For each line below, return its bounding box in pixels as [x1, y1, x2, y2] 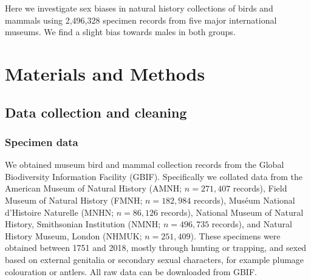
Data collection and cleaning [5, 102, 187, 121]
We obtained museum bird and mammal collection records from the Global [5, 158, 284, 171]
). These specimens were [190, 229, 281, 242]
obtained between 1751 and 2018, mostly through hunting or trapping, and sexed [5, 241, 307, 254]
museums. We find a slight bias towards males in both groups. [5, 25, 236, 38]
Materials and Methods [5, 61, 205, 85]
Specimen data [5, 134, 78, 149]
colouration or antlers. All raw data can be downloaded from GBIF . [5, 265, 257, 278]
